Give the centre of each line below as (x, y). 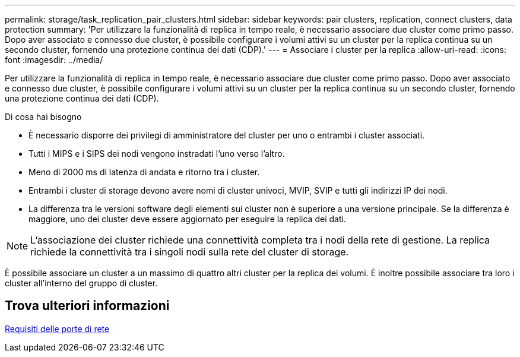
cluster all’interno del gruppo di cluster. (81, 283)
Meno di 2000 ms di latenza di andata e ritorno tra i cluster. (144, 172)
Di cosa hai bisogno (43, 117)
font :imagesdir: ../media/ (54, 60)
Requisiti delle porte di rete (57, 328)
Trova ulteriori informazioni (87, 306)
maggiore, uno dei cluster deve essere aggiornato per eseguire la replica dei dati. (187, 219)
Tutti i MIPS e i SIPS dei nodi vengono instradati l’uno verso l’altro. (157, 154)
